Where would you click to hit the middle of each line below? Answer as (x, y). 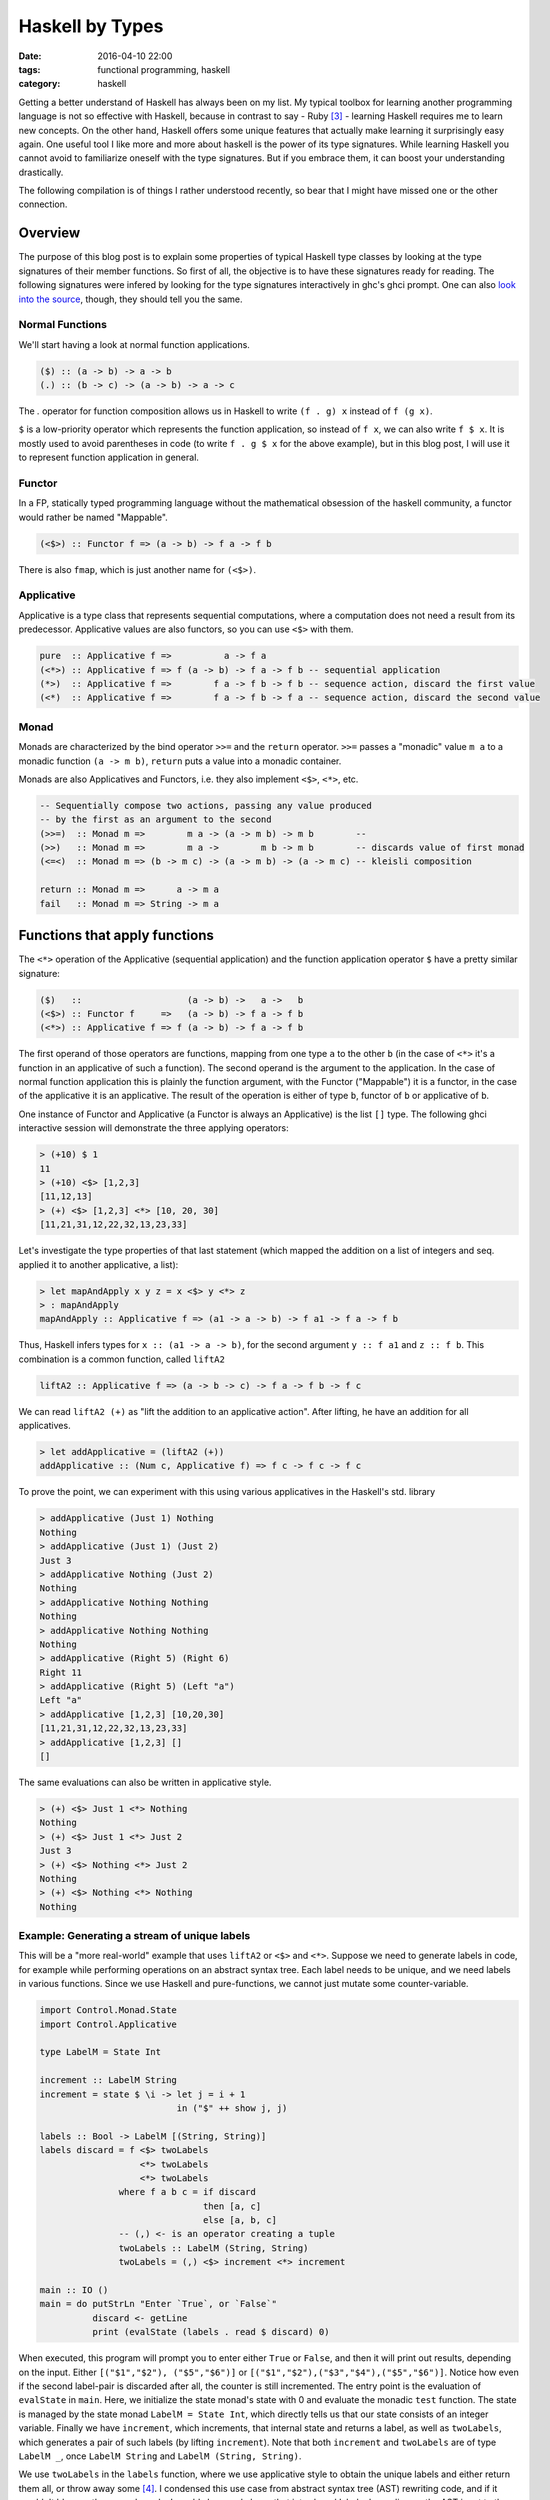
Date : (30, 56)
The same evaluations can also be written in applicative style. (145, 1782)
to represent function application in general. (109, 457)
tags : (29, 69)
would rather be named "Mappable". (93, 517)
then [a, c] (232, 2206)
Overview (49, 233)
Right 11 (61, 1672)
